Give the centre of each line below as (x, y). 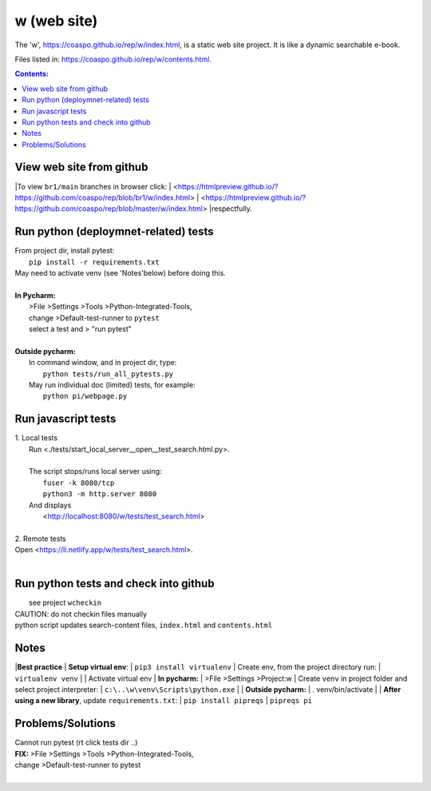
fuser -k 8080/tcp (79, 483)
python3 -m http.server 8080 (100, 494)
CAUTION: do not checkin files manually (81, 614)
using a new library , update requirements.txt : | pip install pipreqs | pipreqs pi (164, 701)
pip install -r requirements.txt (94, 262)
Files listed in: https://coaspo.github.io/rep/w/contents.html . (113, 59)
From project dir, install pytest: (65, 251)
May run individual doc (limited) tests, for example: (112, 384)
